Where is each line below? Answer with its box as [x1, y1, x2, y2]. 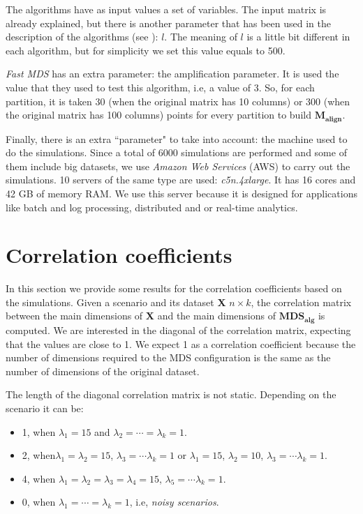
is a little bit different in [246, 29, 350, 44]
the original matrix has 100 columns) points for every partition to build [6, 107, 311, 122]
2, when [22, 448, 56, 462]
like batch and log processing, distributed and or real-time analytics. [6, 199, 298, 214]
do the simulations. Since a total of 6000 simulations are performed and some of [6, 145, 347, 160]
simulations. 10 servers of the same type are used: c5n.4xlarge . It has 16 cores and [6, 172, 356, 187]
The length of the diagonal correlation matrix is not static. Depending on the [6, 387, 336, 402]
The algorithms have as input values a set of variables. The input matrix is [6, 2, 327, 16]
